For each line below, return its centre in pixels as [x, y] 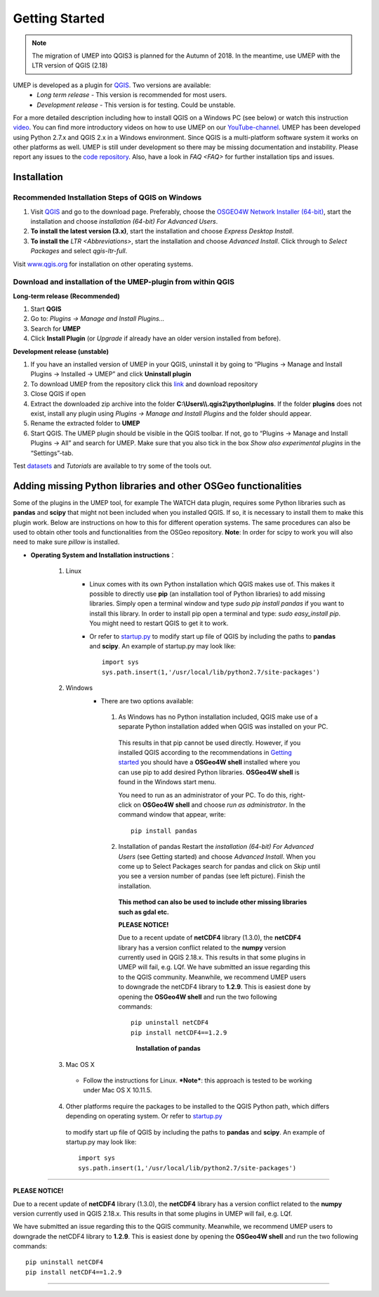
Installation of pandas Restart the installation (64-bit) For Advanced [216, 847]
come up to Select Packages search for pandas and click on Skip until [219, 866]
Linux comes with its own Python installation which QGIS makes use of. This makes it [212, 584]
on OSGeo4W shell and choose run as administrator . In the [220, 805]
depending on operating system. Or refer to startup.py [144, 1116]
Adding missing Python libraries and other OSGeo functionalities [157, 486]
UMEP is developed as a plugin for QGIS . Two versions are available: [112, 85]
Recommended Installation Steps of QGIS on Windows [107, 198]
